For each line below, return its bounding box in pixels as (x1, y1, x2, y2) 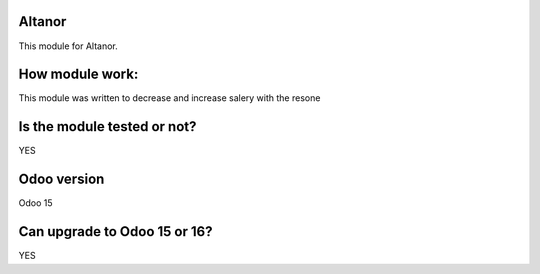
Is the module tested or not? (18, 118, 197, 135)
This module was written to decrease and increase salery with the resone (18, 92, 321, 104)
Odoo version (18, 171, 105, 188)
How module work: (18, 66, 139, 83)
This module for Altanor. (18, 40, 119, 52)
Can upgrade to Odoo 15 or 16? (18, 223, 213, 240)
